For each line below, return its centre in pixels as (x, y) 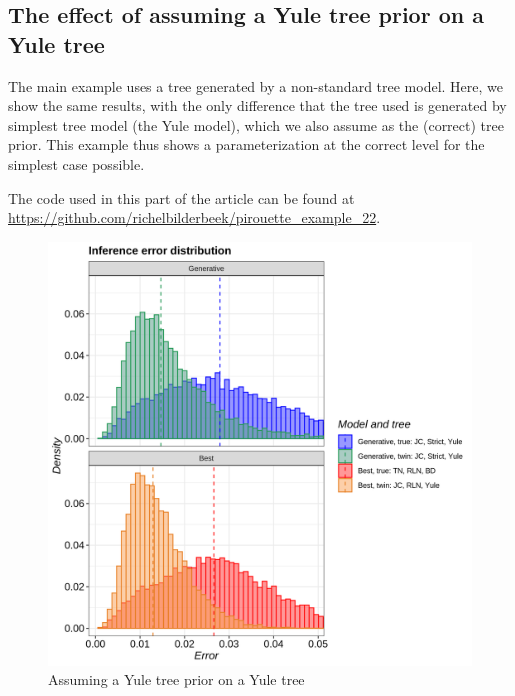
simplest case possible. (76, 163)
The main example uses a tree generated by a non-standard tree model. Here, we (256, 85)
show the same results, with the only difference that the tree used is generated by (257, 105)
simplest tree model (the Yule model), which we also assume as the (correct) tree (256, 124)
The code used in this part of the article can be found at (181, 197)
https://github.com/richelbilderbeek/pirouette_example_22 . (194, 217)
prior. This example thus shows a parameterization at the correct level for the (246, 144)
